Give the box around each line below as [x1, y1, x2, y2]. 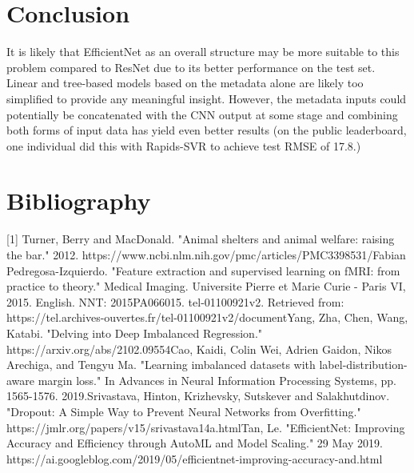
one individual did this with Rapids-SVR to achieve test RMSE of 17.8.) [6, 137, 361, 154]
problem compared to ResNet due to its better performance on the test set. [6, 58, 376, 75]
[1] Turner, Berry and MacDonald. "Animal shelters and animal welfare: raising [6, 230, 395, 247]
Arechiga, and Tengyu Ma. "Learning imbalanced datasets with [6, 356, 316, 373]
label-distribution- [319, 356, 408, 373]
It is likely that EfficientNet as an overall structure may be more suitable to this [6, 43, 400, 60]
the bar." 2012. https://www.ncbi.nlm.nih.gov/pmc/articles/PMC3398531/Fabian [6, 247, 406, 263]
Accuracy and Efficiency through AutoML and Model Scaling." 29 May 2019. [6, 435, 383, 451]
